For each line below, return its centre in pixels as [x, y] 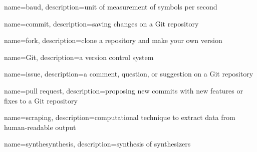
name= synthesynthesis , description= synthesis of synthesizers [97, 144]
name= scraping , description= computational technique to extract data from [120, 117]
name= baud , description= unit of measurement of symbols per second [111, 6]
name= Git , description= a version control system [79, 57]
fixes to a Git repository [41, 100]
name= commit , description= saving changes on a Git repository [101, 23]
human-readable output [40, 127]
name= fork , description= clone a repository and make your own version [113, 40]
